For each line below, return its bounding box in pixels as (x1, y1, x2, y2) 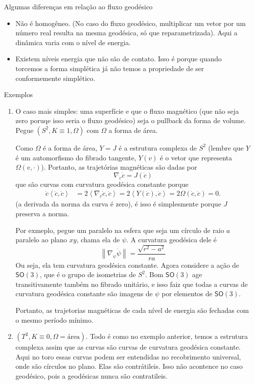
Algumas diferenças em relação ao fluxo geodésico (4, 1, 153, 11)
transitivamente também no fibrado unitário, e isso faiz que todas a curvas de (15, 279, 248, 289)
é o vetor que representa (160, 152, 232, 162)
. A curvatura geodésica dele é (126, 234, 217, 245)
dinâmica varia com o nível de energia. (15, 37, 131, 47)
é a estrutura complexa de (118, 142, 197, 153)
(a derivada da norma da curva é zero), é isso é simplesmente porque (15, 199, 221, 209)
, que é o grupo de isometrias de (40, 269, 136, 280)
